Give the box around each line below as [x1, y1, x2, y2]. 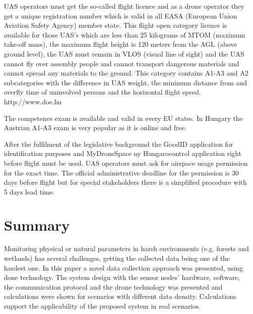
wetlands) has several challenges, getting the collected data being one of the [4, 253, 230, 263]
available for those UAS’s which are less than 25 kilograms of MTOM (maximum [4, 29, 245, 39]
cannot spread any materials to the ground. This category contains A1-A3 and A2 [4, 68, 249, 78]
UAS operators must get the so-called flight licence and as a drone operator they [4, 1, 244, 11]
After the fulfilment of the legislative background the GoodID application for [4, 138, 234, 149]
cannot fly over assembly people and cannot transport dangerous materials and [4, 58, 239, 68]
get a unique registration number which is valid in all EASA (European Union [4, 10, 237, 20]
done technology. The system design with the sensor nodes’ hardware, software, [4, 272, 240, 282]
